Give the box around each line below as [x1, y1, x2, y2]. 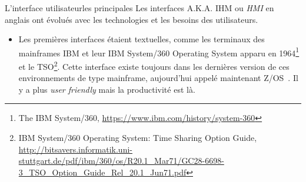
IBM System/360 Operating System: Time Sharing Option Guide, [18, 132, 257, 144]
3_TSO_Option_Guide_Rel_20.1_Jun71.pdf [18, 166, 187, 178]
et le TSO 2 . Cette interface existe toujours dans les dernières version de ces [18, 59, 290, 72]
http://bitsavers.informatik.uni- [18, 143, 132, 155]
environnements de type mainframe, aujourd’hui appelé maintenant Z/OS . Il [18, 72, 298, 84]
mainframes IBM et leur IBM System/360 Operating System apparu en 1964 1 [18, 45, 300, 59]
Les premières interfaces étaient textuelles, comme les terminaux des [18, 33, 265, 45]
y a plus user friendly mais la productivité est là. [18, 83, 195, 95]
